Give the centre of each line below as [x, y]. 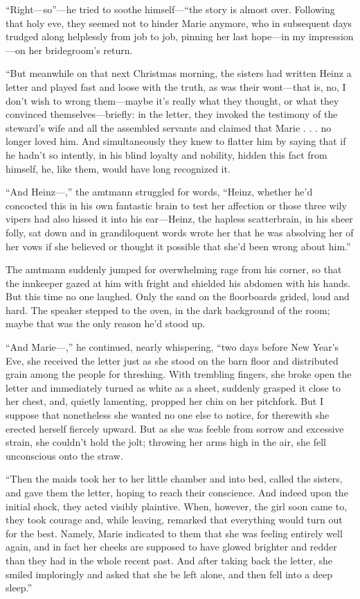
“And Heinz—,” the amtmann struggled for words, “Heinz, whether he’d [159, 192]
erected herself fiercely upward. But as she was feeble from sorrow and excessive [175, 428]
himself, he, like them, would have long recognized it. [118, 168]
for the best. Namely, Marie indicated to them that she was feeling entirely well [174, 533]
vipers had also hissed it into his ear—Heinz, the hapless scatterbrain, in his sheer [179, 219]
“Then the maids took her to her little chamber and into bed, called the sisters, [174, 479]
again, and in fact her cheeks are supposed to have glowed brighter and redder [171, 547]
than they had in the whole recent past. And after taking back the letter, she [169, 560]
